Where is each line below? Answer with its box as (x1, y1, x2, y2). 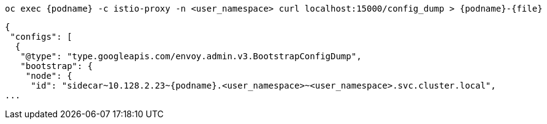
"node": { (25, 71, 72, 81)
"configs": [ (10, 32, 72, 42)
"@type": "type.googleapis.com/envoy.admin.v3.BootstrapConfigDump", (20, 51, 362, 61)
